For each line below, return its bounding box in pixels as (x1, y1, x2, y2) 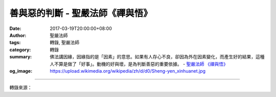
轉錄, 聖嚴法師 (50, 40, 79, 46)
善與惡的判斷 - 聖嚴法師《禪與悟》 (9, 8, 153, 19)
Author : (9, 32, 27, 38)
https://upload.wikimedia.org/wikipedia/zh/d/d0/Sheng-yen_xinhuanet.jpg (50, 68, 206, 74)
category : (9, 46, 31, 53)
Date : (9, 25, 21, 31)
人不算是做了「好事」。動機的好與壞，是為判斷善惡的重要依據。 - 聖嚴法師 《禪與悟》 (50, 61, 228, 67)
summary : (9, 54, 32, 60)
